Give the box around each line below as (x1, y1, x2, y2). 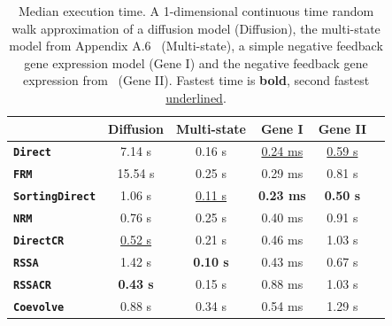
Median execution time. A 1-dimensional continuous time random (18, 2, 374, 19)
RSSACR (13, 278, 51, 291)
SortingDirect (13, 190, 96, 204)
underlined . (165, 88, 227, 106)
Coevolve (13, 300, 65, 314)
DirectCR (13, 235, 65, 248)
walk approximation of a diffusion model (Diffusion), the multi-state (12, 19, 380, 37)
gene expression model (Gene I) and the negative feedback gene (24, 53, 368, 72)
